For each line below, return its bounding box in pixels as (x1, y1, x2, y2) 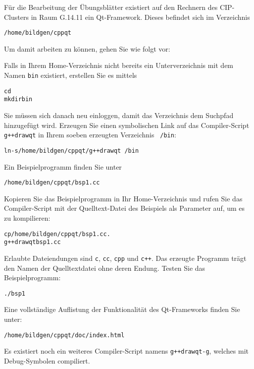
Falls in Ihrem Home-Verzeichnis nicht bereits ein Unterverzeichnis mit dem (4, 60, 234, 70)
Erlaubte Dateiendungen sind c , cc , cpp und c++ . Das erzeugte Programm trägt (4, 252, 247, 263)
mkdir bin (4, 96, 33, 103)
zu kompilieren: (4, 212, 51, 223)
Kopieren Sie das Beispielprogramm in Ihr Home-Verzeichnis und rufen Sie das (4, 193, 243, 203)
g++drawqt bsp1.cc (4, 239, 61, 246)
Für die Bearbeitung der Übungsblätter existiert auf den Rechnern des (4, 2, 218, 12)
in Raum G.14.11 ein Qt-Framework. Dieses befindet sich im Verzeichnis (31, 11, 250, 22)
